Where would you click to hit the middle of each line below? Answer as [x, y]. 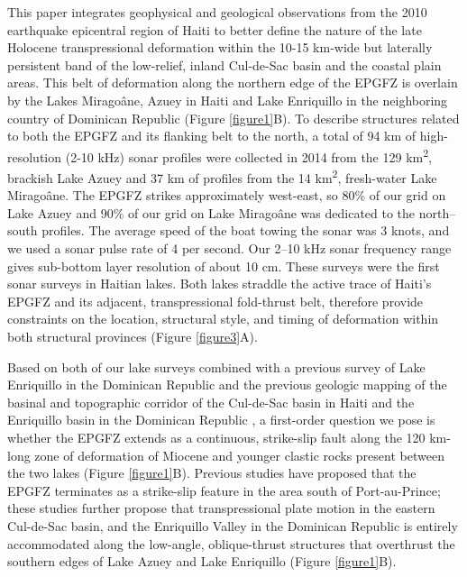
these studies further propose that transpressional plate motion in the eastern [221, 508]
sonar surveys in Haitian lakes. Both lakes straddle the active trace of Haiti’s [220, 284]
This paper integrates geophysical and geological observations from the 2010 [217, 12]
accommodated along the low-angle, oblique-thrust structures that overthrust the [231, 543]
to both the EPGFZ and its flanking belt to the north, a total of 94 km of [212, 136]
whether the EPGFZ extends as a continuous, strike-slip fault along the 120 [216, 437]
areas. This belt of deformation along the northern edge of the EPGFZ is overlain [233, 82]
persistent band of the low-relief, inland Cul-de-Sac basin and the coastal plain [224, 64]
